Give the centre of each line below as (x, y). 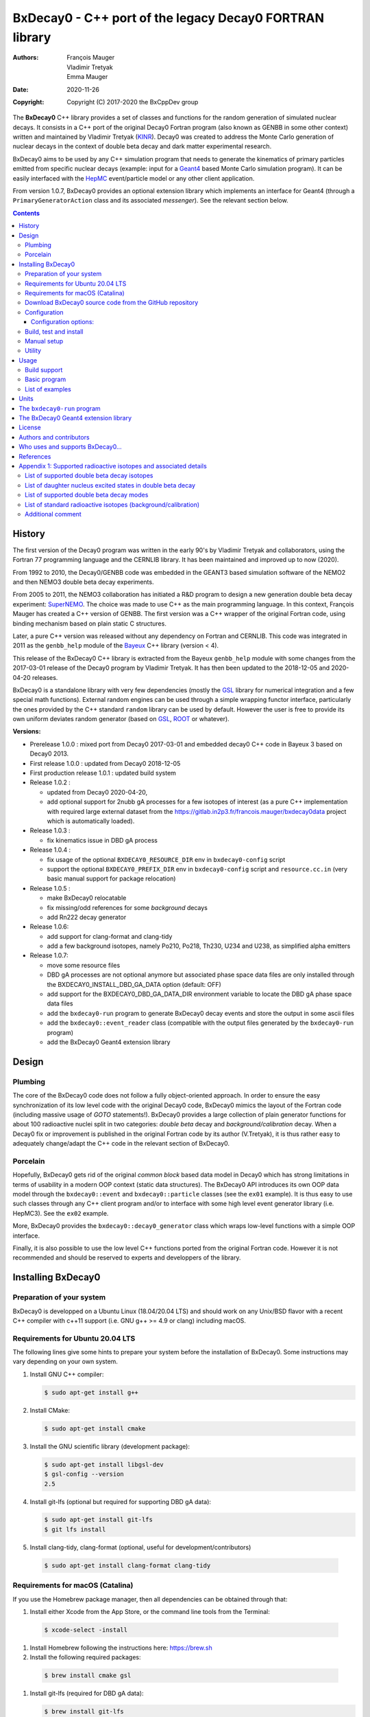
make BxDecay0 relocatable (87, 898)
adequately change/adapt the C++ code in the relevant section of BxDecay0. (121, 1144)
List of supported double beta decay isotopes (89, 476)
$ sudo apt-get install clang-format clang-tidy (127, 1565)
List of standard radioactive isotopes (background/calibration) (112, 504)
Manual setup (44, 341)
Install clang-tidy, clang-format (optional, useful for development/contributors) (140, 1547)
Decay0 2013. (49, 754)
